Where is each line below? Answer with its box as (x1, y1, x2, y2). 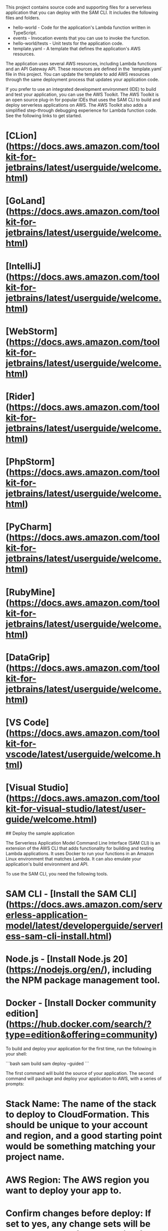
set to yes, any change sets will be (5, 1218, 151, 1230)
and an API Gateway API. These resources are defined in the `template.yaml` (5, 66, 163, 72)
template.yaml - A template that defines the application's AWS (12, 46, 141, 51)
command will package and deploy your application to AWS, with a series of (5, 1075, 162, 1081)
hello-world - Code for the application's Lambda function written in (12, 24, 151, 30)
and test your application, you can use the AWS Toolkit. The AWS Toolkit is (5, 92, 159, 97)
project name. (5, 1151, 65, 1163)
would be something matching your (5, 1141, 156, 1152)
